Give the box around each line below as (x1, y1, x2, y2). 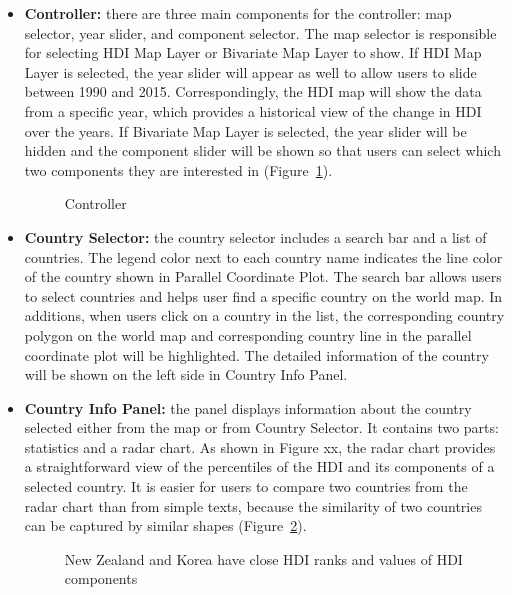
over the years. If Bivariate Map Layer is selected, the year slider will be (24, 120, 467, 141)
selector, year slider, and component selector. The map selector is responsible (24, 22, 497, 43)
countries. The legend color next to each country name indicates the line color (24, 246, 503, 267)
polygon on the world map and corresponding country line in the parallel (24, 324, 472, 345)
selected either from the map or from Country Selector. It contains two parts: (24, 417, 499, 438)
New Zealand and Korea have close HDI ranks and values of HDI (64, 548, 463, 569)
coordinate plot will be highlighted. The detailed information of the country (24, 344, 489, 365)
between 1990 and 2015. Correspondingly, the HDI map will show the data (24, 81, 482, 102)
